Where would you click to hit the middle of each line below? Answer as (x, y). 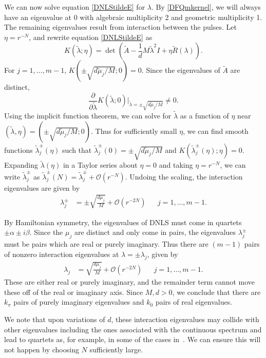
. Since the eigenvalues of (181, 70)
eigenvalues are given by (42, 187)
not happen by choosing (42, 349)
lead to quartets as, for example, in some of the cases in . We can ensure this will (132, 339)
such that (77, 150)
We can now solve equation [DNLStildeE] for (75, 7)
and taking (176, 165)
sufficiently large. (116, 349)
